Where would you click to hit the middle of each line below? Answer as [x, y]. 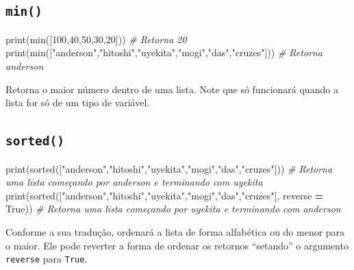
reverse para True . [47, 259]
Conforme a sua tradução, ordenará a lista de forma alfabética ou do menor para [175, 231]
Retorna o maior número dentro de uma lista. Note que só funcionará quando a [172, 89]
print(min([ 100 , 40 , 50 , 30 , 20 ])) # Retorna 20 [96, 39]
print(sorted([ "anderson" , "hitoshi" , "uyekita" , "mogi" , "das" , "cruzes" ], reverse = [165, 195]
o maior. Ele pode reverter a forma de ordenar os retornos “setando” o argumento [177, 245]
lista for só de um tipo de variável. [78, 102]
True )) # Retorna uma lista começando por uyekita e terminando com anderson [173, 209]
